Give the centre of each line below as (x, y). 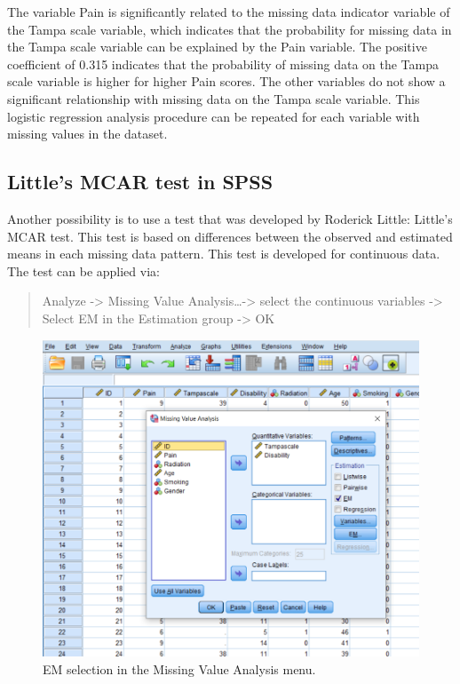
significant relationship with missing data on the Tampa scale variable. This (214, 98)
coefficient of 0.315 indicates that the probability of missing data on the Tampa (223, 64)
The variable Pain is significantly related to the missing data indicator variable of (229, 12)
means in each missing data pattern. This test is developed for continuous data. (224, 254)
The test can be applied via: (83, 270)
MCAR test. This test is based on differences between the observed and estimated (230, 236)
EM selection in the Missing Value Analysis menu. (179, 668)
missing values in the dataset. (87, 134)
